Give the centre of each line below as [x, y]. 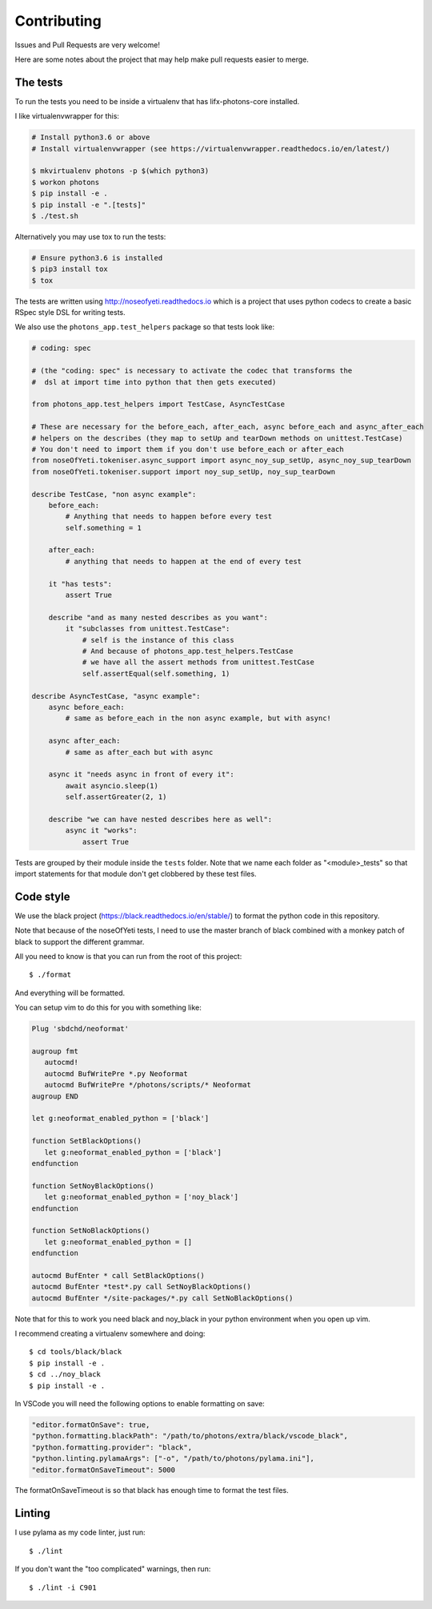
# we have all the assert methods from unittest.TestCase [198, 662]
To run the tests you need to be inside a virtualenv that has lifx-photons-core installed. [157, 101]
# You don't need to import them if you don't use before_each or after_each [188, 449]
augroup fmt [55, 1051]
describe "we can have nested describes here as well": [160, 819]
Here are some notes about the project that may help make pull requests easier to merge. [162, 59]
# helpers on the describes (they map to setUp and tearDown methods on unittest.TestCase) [217, 438]
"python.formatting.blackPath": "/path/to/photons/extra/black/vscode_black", [190, 1436]
